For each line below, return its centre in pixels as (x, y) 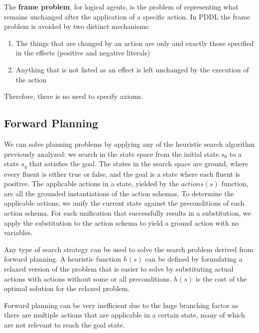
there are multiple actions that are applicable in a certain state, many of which (125, 315)
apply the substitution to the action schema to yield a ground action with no (122, 222)
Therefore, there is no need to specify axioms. (74, 96)
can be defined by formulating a (194, 259)
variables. (18, 232)
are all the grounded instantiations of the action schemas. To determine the (119, 193)
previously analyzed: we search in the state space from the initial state (112, 154)
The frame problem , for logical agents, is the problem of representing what (121, 6)
